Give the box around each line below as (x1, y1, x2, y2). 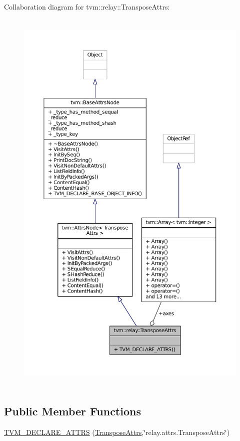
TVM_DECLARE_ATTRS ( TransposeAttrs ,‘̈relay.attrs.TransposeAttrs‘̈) (4, 426, 230, 437)
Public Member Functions (4, 403, 141, 418)
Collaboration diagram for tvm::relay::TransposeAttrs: (4, 2, 170, 12)
